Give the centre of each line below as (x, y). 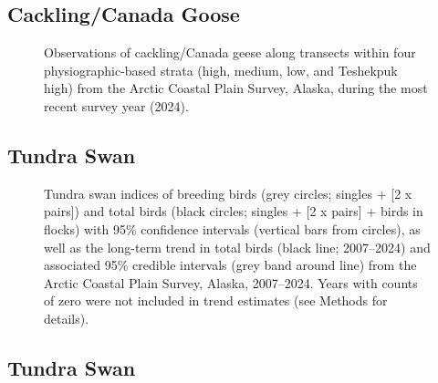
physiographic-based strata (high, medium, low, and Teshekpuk (221, 70)
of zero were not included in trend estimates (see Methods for (216, 300)
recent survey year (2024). (116, 105)
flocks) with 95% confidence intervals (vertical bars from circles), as (232, 228)
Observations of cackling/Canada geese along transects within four (230, 52)
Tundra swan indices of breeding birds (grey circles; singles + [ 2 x (228, 193)
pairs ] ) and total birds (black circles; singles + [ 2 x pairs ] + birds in (234, 211)
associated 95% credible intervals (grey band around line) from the (230, 265)
